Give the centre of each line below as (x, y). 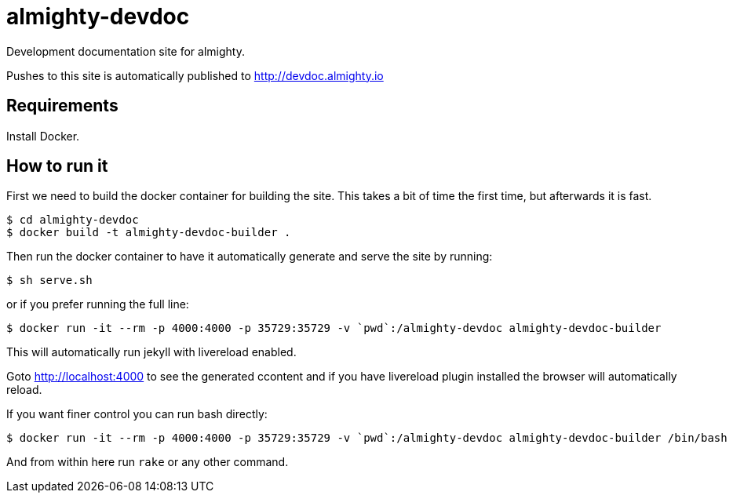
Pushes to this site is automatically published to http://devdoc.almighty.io (195, 75)
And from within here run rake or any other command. (148, 462)
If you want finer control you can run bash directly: (137, 414)
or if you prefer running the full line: (98, 304)
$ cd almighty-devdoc (73, 220)
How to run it (57, 166)
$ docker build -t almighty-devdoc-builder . (149, 233)
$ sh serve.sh (49, 280)
